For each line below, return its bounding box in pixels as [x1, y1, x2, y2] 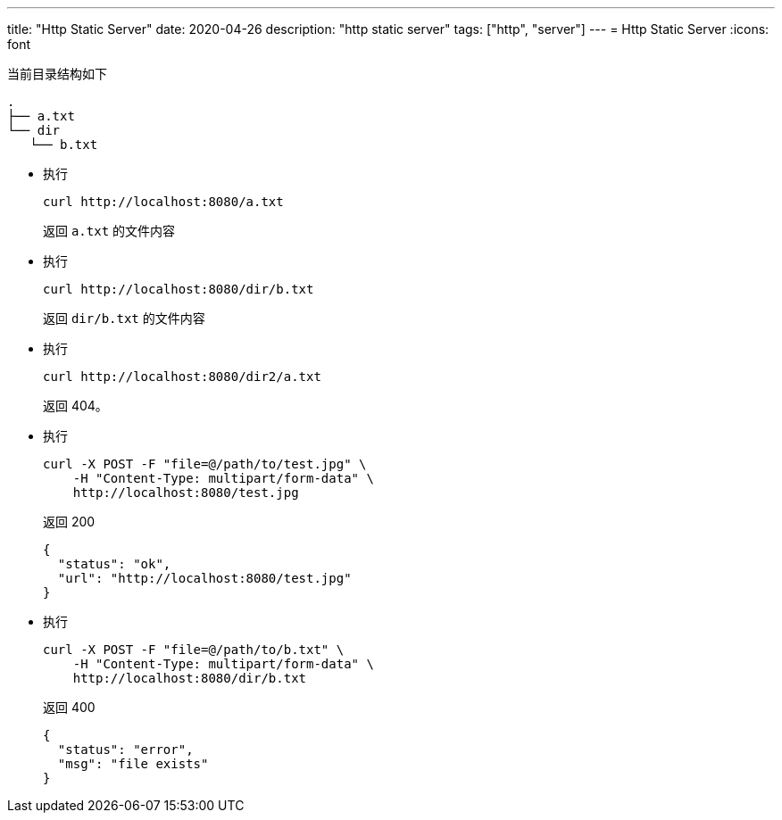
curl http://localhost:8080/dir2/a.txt [43, 369, 321, 384]
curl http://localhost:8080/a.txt [43, 195, 284, 209]
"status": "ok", [57, 557, 171, 571]
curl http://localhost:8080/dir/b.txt [43, 282, 314, 296]
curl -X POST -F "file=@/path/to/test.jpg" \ [43, 457, 367, 471]
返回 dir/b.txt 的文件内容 [43, 311, 205, 326]
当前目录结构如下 [7, 66, 107, 81]
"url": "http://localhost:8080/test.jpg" [57, 571, 352, 585]
